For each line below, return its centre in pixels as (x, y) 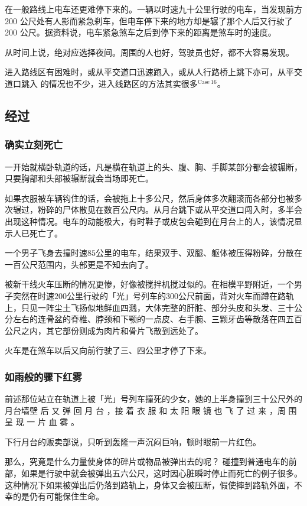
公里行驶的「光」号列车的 (116, 295)
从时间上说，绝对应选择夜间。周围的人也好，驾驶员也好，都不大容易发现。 (149, 52)
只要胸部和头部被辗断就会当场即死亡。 (79, 178)
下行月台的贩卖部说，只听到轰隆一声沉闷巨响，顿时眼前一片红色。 (133, 441)
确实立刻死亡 (34, 145)
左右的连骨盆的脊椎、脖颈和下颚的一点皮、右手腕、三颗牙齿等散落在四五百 (157, 319)
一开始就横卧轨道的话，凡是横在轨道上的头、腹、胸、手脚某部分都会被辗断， (153, 166)
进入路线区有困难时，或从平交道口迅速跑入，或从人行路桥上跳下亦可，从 (145, 72)
